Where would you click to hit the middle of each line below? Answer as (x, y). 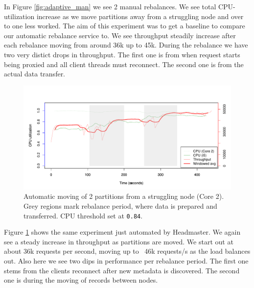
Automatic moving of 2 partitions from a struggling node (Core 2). (124, 196)
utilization (19, 16)
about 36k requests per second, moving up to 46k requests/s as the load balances (127, 251)
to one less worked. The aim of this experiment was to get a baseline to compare (125, 26)
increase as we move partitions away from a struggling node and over (140, 16)
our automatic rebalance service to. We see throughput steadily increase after (120, 35)
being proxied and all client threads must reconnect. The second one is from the (124, 64)
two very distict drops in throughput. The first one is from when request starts (122, 54)
